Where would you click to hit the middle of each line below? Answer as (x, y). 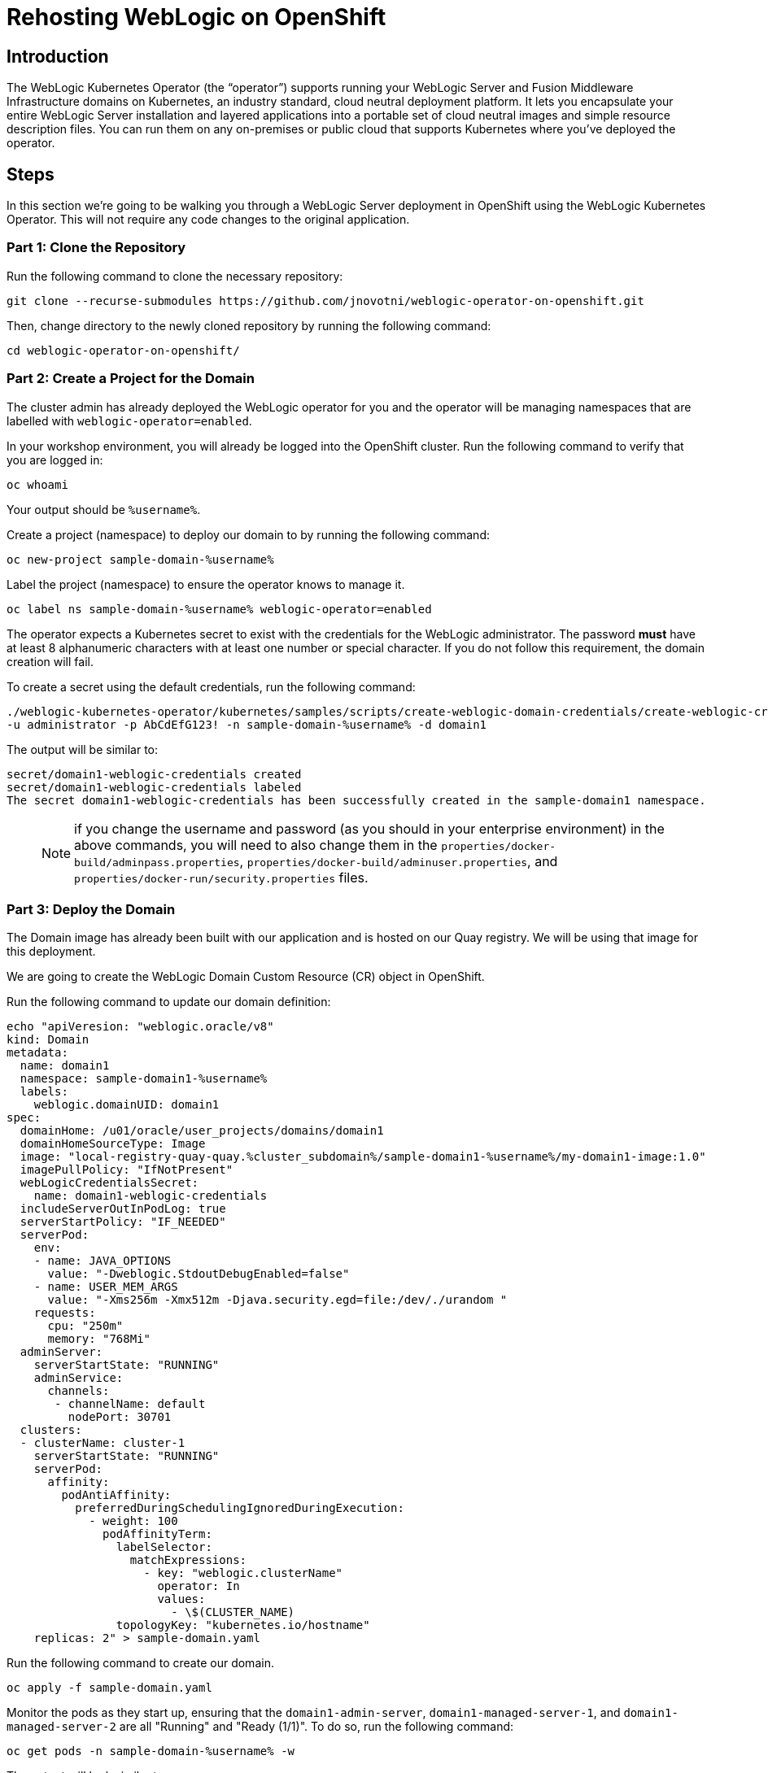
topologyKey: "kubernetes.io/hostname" (243, 1625)
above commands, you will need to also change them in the (256, 845)
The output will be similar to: (83, 749)
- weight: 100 (133, 1521)
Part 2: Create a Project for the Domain (131, 379)
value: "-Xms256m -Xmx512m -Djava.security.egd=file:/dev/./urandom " (277, 1300)
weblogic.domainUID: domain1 (127, 1105)
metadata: (37, 1053)
